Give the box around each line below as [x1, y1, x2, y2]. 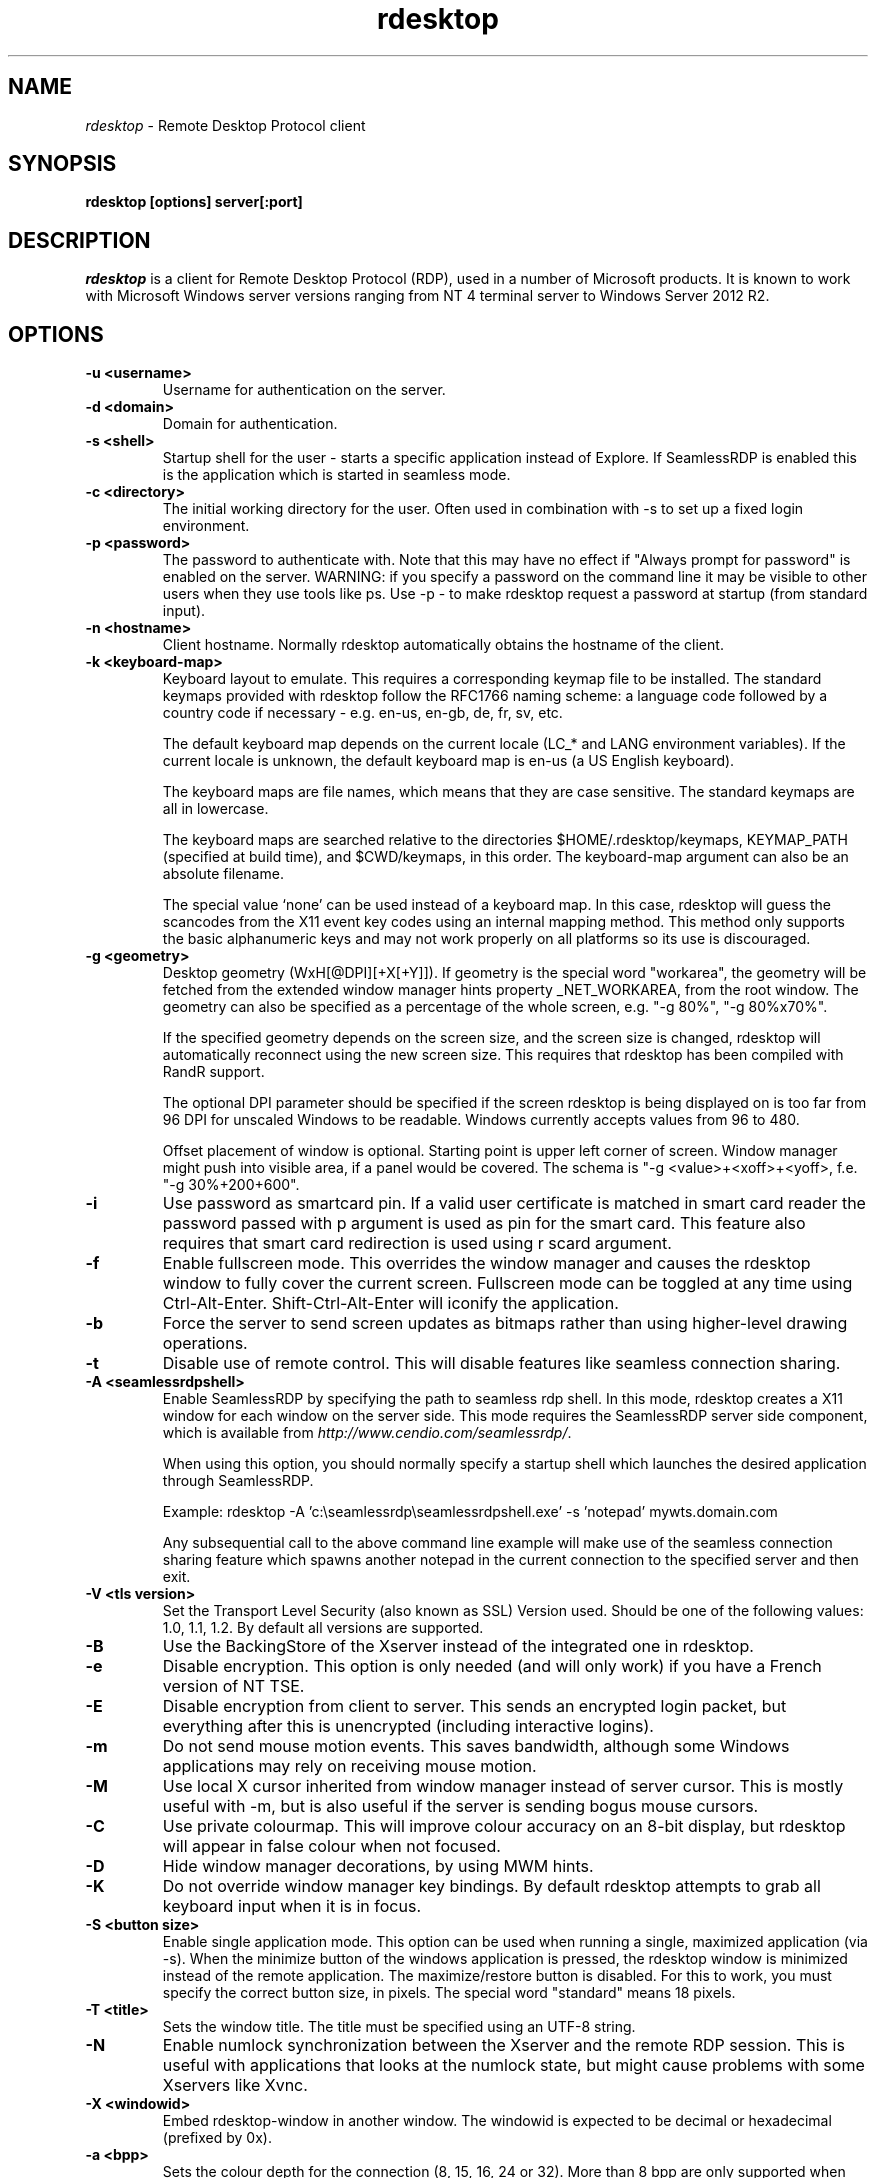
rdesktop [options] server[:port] [85, 193, 303, 211]
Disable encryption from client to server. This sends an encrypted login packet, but [162, 1696, 787, 1717]
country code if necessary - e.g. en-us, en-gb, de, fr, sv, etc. [162, 704, 563, 722]
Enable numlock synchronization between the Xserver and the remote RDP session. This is [162, 2035, 845, 2056]
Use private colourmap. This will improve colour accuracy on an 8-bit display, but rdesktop [162, 1816, 846, 1837]
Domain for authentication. [162, 415, 338, 433]
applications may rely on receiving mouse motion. [162, 1756, 537, 1777]
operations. [162, 1333, 248, 1354]
